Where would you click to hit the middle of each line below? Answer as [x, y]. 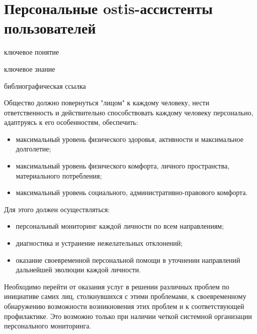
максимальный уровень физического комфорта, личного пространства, [122, 166]
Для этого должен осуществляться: [57, 209]
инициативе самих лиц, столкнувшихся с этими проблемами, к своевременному [125, 296]
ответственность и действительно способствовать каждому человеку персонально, [129, 112]
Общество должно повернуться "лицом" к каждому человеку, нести [107, 103]
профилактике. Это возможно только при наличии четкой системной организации [128, 316]
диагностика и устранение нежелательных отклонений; [99, 243]
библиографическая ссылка [45, 86]
